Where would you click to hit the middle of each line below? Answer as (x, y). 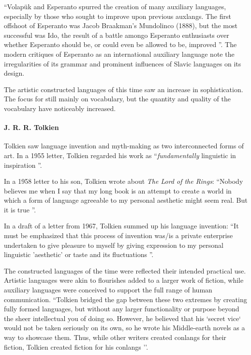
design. (14, 73)
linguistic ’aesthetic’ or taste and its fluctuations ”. (79, 254)
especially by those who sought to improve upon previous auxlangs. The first (118, 16)
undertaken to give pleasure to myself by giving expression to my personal (114, 245)
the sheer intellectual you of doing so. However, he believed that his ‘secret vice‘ (122, 318)
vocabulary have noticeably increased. (60, 108)
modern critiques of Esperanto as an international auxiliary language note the (119, 54)
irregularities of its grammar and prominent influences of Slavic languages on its (123, 63)
